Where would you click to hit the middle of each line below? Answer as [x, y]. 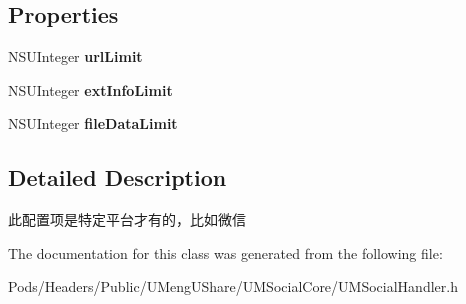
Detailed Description [117, 177]
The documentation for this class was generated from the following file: [225, 252]
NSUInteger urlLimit [75, 56]
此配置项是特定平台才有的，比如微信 [127, 219]
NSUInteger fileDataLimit [93, 123]
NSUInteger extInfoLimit [90, 89]
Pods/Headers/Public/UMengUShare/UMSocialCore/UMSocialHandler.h [233, 286]
